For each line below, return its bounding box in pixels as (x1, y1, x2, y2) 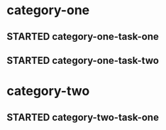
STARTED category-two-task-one (6, 111, 159, 123)
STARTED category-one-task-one (6, 31, 159, 43)
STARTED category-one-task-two (6, 54, 159, 66)
